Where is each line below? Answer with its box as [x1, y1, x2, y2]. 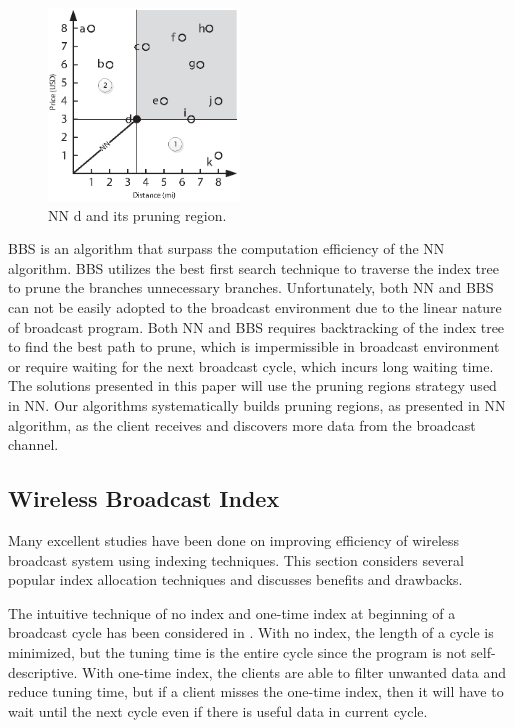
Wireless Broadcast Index [8, 483, 280, 514]
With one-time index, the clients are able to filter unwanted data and [82, 661, 507, 682]
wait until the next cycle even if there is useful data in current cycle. [8, 700, 428, 721]
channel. [8, 434, 59, 455]
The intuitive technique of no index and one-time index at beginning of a [8, 602, 456, 623]
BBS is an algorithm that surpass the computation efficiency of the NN [8, 238, 445, 259]
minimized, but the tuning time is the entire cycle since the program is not [8, 641, 467, 662]
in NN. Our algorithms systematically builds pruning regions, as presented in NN [8, 395, 506, 416]
